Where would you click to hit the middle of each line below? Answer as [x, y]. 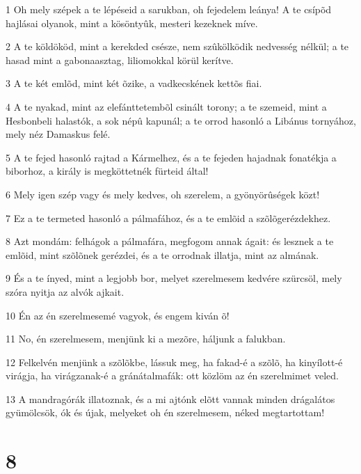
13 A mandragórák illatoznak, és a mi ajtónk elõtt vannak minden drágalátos [170, 398]
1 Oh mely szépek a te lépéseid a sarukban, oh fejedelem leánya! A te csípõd [169, 9]
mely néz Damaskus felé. [58, 134]
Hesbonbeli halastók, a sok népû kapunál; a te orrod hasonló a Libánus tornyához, [181, 120]
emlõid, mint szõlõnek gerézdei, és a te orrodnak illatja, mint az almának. [162, 254]
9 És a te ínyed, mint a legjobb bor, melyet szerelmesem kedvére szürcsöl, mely [174, 278]
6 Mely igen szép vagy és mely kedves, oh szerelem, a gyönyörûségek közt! [163, 194]
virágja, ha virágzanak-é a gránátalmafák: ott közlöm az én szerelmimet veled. [172, 376]
